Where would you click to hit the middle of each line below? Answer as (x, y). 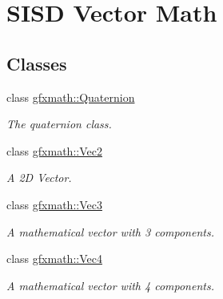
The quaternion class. (59, 124)
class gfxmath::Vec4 (54, 259)
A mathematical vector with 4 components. (110, 285)
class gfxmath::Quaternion (71, 97)
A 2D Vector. (39, 178)
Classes (37, 63)
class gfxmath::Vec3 (54, 204)
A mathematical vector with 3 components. (110, 231)
